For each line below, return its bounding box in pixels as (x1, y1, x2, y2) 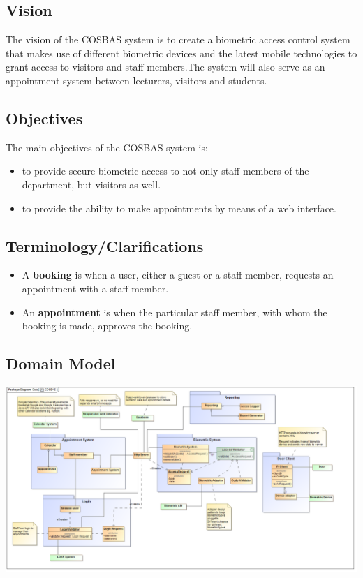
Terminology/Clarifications (6, 235, 204, 256)
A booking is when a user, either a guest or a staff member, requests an (22, 267, 334, 282)
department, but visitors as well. (22, 177, 161, 191)
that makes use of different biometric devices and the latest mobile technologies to (6, 45, 357, 60)
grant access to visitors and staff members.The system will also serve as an (6, 59, 325, 74)
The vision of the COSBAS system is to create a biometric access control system (6, 32, 350, 47)
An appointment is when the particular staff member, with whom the (22, 304, 327, 319)
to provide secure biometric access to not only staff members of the (22, 163, 309, 178)
